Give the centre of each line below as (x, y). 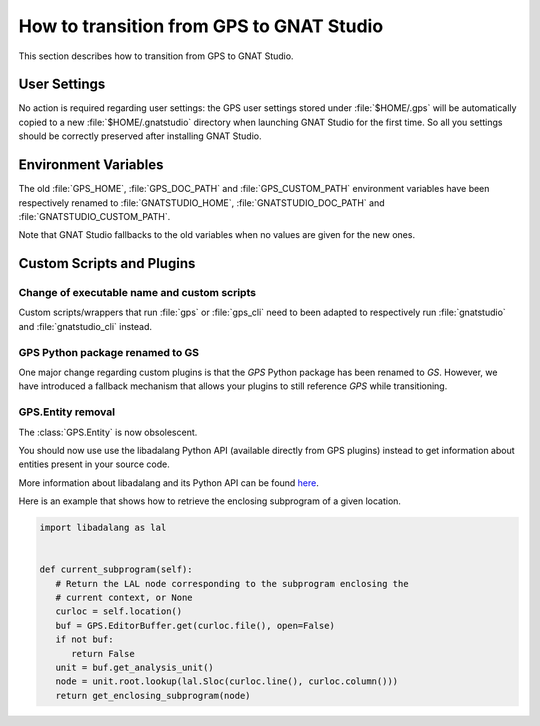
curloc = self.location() (119, 611)
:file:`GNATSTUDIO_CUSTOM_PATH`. (94, 216)
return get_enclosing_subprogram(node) (153, 695)
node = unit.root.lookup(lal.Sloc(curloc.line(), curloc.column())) (227, 681)
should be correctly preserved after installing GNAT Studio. (140, 136)
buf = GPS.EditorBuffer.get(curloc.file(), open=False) (195, 625)
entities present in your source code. (94, 464)
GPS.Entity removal (66, 412)
